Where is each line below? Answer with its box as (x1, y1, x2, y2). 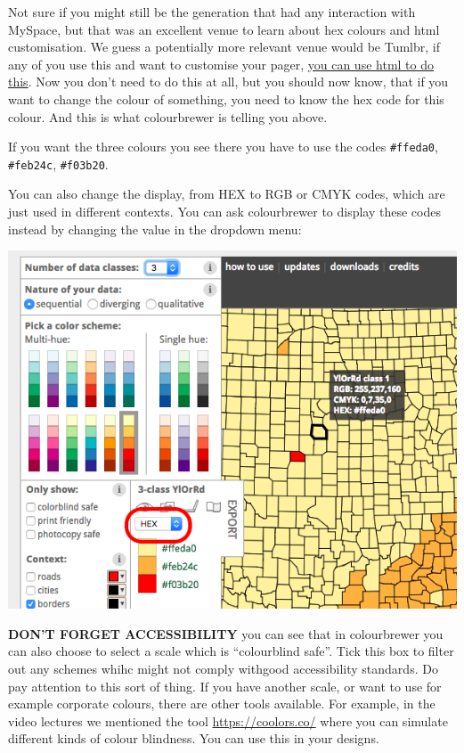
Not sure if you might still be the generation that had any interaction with (8, 3, 416, 20)
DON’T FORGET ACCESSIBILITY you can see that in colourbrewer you (8, 624, 444, 643)
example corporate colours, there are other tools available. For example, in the (8, 694, 436, 713)
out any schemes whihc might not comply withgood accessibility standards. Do (8, 659, 438, 678)
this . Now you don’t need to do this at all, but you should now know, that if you (8, 72, 449, 91)
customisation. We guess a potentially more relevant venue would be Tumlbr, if (8, 37, 440, 56)
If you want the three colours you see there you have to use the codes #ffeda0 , (8, 137, 438, 156)
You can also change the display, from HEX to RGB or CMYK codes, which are (8, 184, 445, 203)
